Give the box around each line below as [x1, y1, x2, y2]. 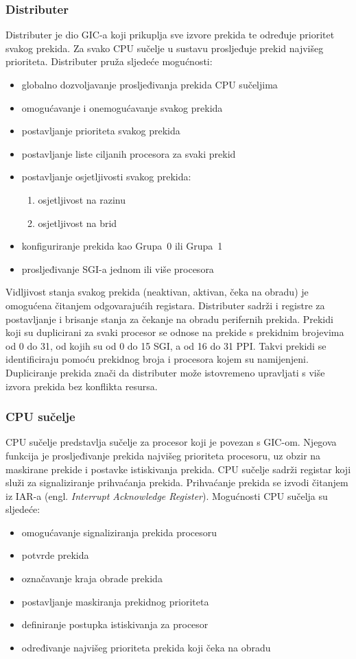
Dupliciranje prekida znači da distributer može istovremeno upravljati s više [5, 365, 325, 379]
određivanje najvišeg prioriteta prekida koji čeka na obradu [21, 640, 271, 654]
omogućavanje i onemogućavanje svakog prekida [21, 100, 223, 115]
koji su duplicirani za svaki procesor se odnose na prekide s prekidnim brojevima [5, 325, 344, 339]
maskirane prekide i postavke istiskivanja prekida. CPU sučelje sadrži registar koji [5, 462, 351, 476]
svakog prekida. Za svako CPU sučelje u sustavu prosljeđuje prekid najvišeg [5, 40, 324, 55]
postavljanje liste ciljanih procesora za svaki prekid [21, 146, 236, 160]
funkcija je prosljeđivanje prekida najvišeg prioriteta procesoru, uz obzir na [5, 448, 321, 462]
